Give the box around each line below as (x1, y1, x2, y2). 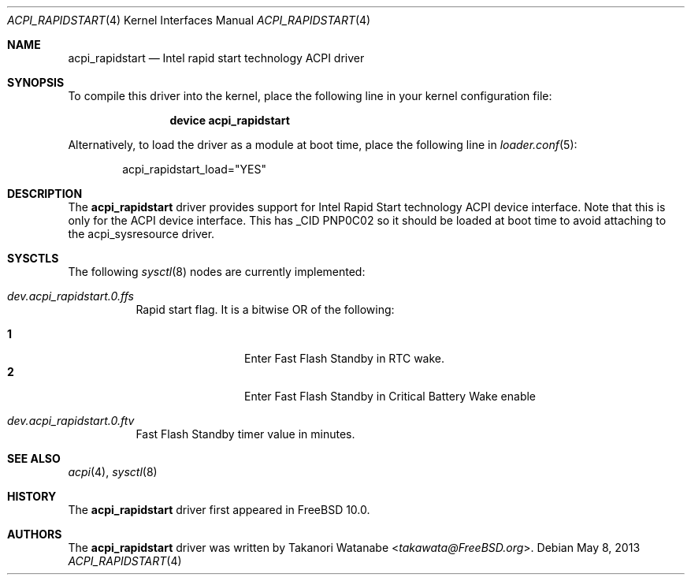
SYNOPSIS (7, 76, 65, 89)
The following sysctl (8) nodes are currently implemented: (68, 265, 366, 278)
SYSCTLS (7, 251, 59, 265)
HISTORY (7, 490, 57, 503)
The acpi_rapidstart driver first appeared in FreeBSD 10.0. (68, 503, 370, 516)
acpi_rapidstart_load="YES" (122, 162, 266, 176)
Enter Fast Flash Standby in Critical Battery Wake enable (244, 389, 537, 403)
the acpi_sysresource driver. (68, 227, 215, 240)
